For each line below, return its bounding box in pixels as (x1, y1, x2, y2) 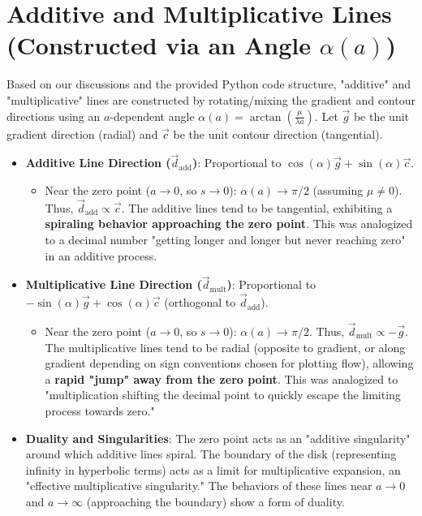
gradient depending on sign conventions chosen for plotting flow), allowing (45, 355, 414, 372)
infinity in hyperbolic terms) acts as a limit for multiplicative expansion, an (25, 461, 401, 478)
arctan (249, 111, 282, 123)
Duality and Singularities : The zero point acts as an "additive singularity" (25, 429, 411, 446)
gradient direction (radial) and (6, 125, 158, 142)
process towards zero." (45, 402, 155, 419)
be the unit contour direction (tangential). (173, 125, 383, 142)
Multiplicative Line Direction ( (25, 276, 202, 293)
